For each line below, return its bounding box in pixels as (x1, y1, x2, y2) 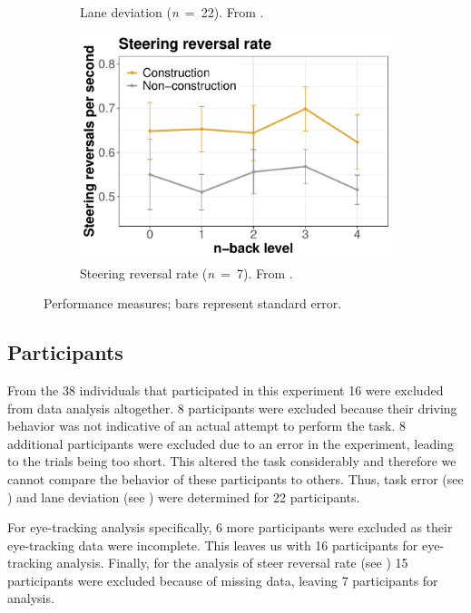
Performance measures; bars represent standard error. (44, 294, 342, 313)
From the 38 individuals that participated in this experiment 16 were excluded (7, 380, 444, 399)
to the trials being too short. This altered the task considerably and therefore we (7, 452, 456, 471)
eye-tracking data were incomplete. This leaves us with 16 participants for (7, 535, 418, 554)
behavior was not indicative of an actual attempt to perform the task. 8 (7, 416, 406, 435)
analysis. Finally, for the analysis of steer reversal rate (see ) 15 (56, 553, 408, 572)
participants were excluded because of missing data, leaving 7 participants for (7, 570, 438, 589)
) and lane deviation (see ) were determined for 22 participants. (7, 487, 360, 506)
